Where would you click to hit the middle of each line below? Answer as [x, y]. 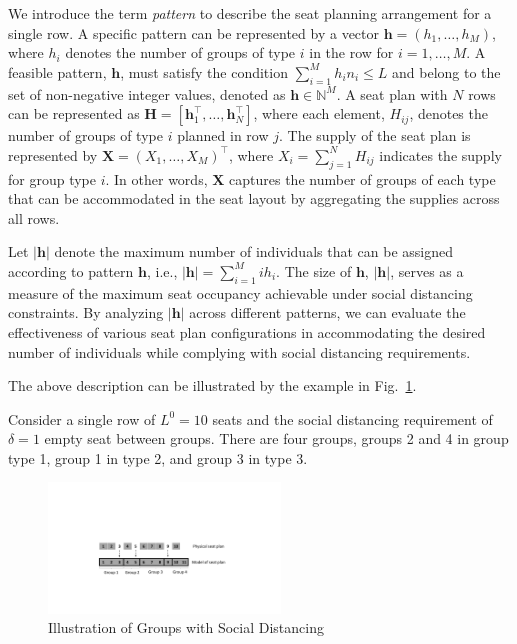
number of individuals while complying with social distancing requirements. [239, 351]
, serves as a [427, 270]
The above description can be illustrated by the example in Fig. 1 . [212, 385]
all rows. [34, 217]
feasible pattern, [57, 71]
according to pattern [71, 270]
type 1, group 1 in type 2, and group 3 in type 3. [158, 457]
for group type [52, 178]
